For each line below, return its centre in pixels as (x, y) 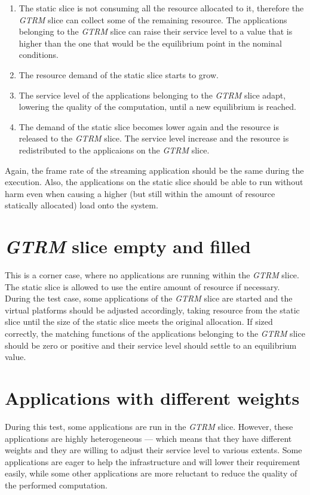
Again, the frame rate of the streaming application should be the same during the (154, 170)
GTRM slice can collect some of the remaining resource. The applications (153, 19)
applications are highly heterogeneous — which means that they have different (148, 438)
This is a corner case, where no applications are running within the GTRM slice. (152, 275)
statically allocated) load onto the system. (82, 205)
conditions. (39, 55)
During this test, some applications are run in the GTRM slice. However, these (149, 426)
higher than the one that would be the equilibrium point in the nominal (150, 43)
